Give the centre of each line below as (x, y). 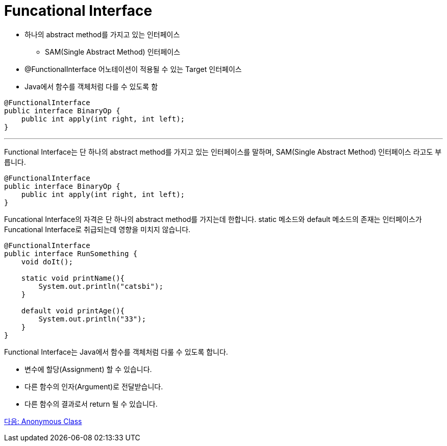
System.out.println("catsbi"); (101, 286)
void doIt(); (47, 262)
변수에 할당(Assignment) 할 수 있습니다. (88, 369)
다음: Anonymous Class (43, 421)
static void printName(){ (73, 278)
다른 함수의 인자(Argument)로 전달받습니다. (94, 386)
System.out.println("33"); (92, 319)
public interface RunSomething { (71, 253)
